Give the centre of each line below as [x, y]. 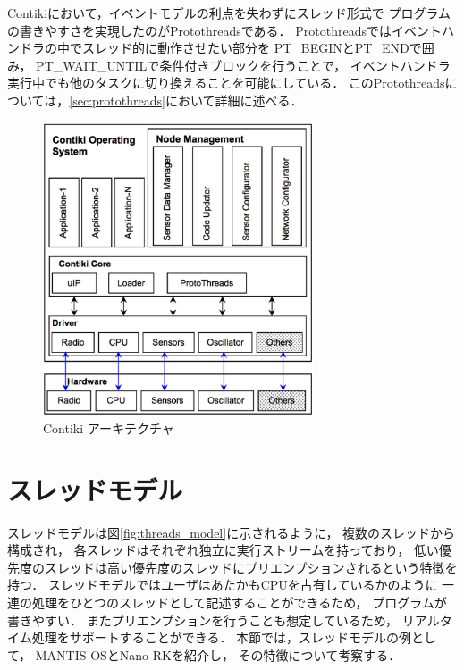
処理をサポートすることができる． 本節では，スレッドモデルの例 [222, 637]
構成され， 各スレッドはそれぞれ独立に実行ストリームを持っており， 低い [223, 550]
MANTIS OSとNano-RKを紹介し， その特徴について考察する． [218, 654]
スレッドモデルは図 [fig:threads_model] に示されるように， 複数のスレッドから [232, 532]
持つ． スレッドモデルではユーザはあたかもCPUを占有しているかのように [223, 585]
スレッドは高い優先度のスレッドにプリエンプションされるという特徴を [251, 567]
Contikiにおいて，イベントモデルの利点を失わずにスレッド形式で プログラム [229, 13]
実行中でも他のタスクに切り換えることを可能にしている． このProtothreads [226, 83]
